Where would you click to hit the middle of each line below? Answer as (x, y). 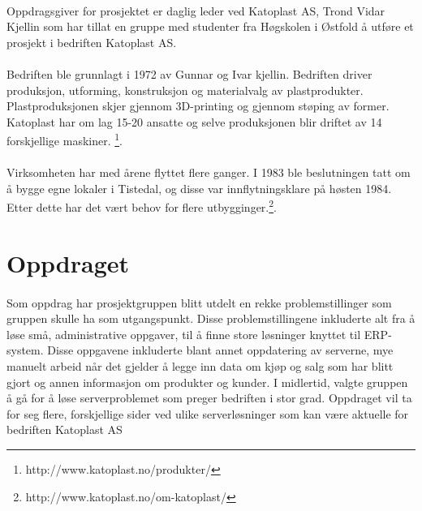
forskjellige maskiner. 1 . (65, 139)
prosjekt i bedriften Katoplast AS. (92, 42)
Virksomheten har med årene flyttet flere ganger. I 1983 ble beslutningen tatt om (209, 172)
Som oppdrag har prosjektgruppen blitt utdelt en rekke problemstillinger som (199, 302)
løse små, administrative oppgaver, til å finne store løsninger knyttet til (184, 334)
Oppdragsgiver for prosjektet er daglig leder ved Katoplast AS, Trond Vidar (196, 10)
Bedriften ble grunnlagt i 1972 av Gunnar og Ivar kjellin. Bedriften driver (189, 73)
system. (25, 350)
